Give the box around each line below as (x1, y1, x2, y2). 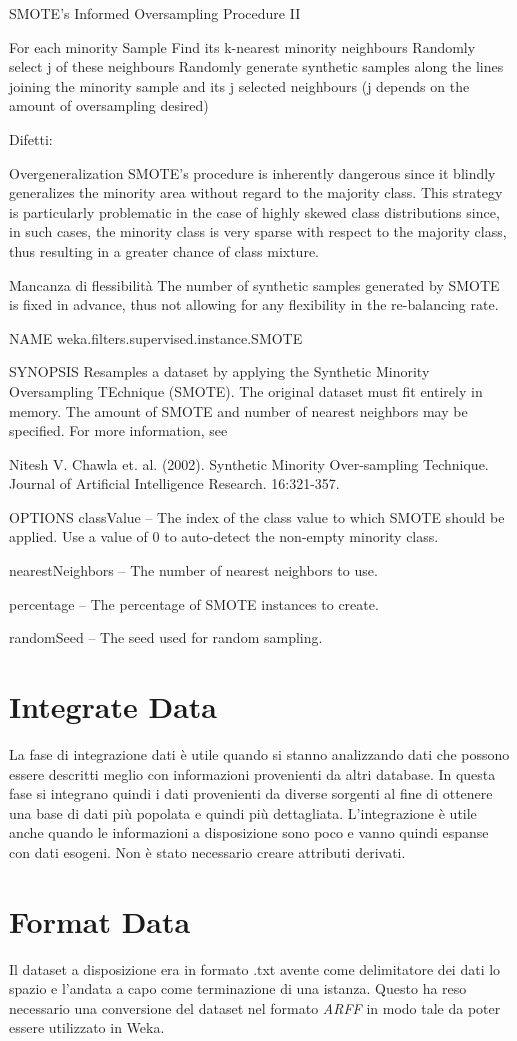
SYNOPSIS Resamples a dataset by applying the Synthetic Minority (9, 361, 430, 382)
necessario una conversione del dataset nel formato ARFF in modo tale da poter (9, 997, 501, 1018)
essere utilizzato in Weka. (9, 1017, 165, 1038)
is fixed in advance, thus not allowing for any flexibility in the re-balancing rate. (9, 294, 499, 315)
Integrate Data (9, 686, 218, 727)
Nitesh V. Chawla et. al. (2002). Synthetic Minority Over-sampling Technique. (9, 453, 489, 474)
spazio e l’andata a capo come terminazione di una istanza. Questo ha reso (9, 978, 467, 999)
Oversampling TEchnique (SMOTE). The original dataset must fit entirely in (9, 380, 483, 401)
